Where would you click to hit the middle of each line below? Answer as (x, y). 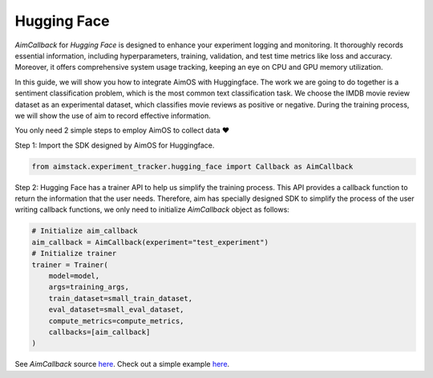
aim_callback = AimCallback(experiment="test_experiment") (150, 242)
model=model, (74, 276)
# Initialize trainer (74, 254)
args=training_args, (89, 287)
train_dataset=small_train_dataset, (120, 298)
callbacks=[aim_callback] (99, 332)
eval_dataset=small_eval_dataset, (116, 310)
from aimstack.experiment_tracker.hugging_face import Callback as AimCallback (192, 166)
